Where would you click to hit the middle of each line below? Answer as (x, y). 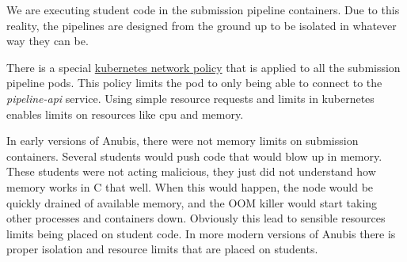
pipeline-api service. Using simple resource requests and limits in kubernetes (190, 98)
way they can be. (48, 41)
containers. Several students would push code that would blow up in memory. (194, 156)
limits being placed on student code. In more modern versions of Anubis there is (201, 233)
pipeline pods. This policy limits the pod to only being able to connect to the (194, 83)
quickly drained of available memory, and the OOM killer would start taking (192, 202)
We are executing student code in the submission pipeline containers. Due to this (203, 9)
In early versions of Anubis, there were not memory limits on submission (183, 140)
